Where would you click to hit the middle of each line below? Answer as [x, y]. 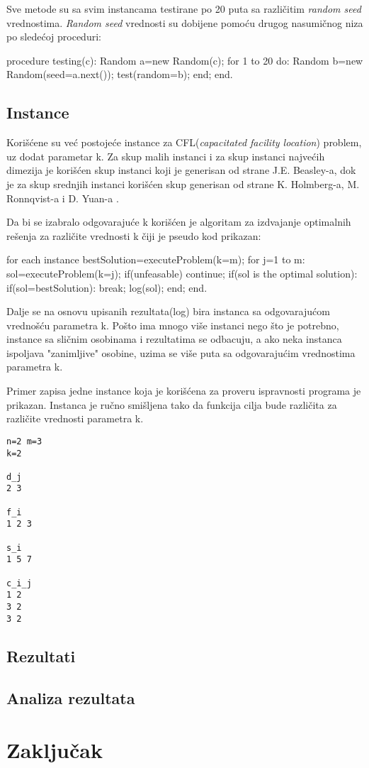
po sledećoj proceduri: [54, 37]
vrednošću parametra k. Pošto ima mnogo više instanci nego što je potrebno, [173, 325]
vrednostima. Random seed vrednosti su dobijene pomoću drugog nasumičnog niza [185, 22]
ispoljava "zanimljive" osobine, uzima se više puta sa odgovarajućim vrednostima [181, 352]
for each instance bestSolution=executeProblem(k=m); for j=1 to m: [156, 259]
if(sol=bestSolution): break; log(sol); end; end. [107, 287]
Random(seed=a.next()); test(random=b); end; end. [120, 74]
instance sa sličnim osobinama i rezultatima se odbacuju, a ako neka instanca [174, 339]
